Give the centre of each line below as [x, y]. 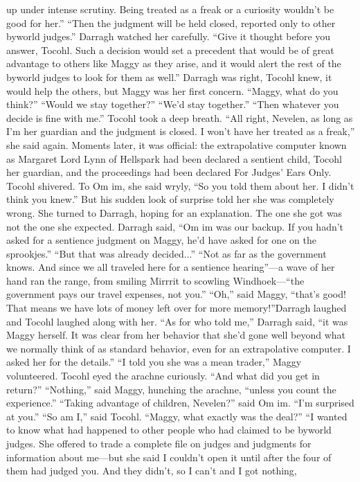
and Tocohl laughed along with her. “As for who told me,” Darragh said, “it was [177, 321]
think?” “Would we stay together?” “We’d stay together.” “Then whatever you [173, 104]
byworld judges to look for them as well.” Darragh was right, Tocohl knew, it [169, 77]
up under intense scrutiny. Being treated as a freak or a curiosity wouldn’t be [170, 9]
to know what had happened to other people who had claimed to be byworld [169, 430]
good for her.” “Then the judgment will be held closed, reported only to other [171, 23]
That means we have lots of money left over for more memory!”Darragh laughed [177, 308]
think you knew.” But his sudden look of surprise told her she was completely [170, 199]
